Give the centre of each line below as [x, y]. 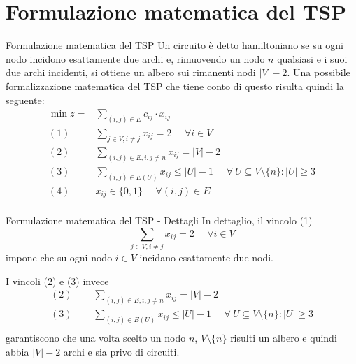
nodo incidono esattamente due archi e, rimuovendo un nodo [135, 58]
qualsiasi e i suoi [312, 58]
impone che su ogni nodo [59, 257]
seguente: [25, 100]
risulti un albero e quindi [284, 338]
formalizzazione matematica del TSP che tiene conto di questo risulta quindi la [175, 86]
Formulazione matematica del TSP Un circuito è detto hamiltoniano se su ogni [175, 45]
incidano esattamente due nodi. [207, 257]
